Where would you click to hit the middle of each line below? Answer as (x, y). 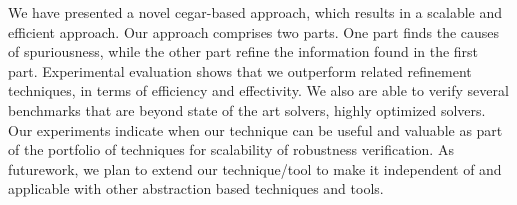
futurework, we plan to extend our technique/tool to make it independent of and (255, 168)
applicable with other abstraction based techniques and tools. (196, 188)
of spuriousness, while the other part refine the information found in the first (243, 51)
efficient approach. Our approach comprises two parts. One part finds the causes (254, 31)
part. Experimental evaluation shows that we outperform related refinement (240, 70)
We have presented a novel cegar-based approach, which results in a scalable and (255, 12)
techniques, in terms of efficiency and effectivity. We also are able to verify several (258, 90)
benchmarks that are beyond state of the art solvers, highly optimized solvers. (247, 109)
